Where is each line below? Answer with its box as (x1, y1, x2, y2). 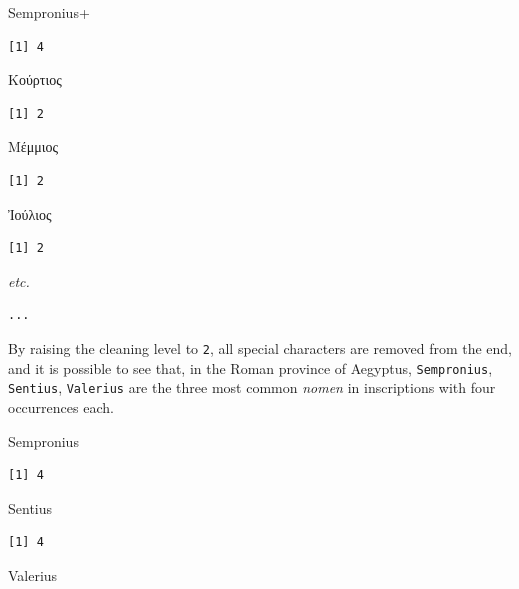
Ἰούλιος (8, 203, 52, 224)
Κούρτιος (8, 69, 62, 90)
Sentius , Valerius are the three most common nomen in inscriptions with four (8, 377, 496, 398)
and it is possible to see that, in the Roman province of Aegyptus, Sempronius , (8, 357, 493, 378)
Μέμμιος (8, 136, 59, 157)
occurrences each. (8, 396, 114, 417)
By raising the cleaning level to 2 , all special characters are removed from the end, (8, 337, 513, 358)
